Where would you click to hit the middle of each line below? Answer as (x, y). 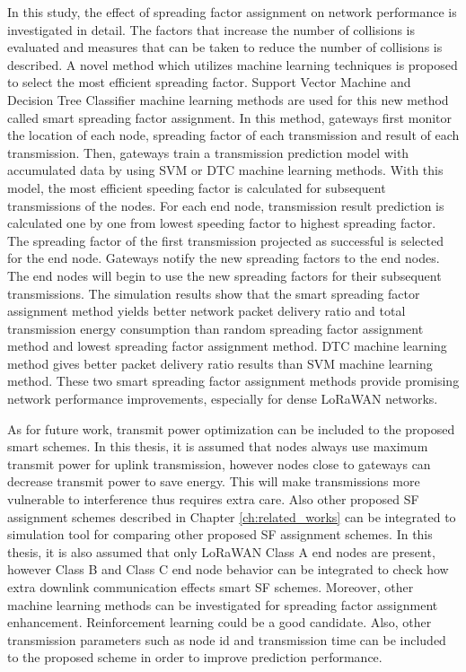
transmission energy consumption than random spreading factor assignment (215, 328)
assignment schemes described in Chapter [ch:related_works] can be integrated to (232, 516)
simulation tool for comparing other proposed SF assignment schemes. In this (220, 534)
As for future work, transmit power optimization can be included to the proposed (231, 428)
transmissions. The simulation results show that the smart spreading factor (214, 293)
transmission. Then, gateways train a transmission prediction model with (208, 152)
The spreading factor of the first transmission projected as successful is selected (225, 240)
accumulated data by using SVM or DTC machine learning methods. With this (225, 170)
